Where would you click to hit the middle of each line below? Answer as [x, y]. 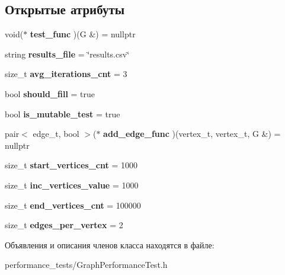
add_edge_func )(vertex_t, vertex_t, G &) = [192, 134]
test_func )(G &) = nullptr [83, 34]
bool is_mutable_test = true [63, 113]
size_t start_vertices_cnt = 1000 [71, 165]
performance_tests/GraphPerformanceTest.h [86, 265]
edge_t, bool [56, 134]
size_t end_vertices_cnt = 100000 [73, 205]
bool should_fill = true [50, 93]
